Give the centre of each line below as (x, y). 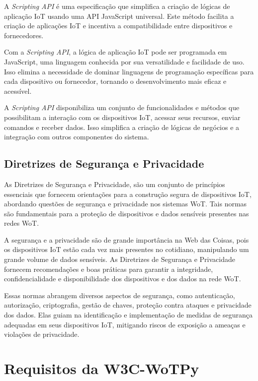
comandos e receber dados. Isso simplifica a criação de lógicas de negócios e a (122, 127)
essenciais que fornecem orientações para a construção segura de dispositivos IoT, (128, 194)
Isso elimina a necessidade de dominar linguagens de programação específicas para (129, 71)
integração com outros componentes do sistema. (77, 137)
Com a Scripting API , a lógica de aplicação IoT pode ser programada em (116, 52)
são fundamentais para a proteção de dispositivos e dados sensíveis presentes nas (127, 213)
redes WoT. (22, 223)
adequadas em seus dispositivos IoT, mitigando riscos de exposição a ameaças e (125, 324)
